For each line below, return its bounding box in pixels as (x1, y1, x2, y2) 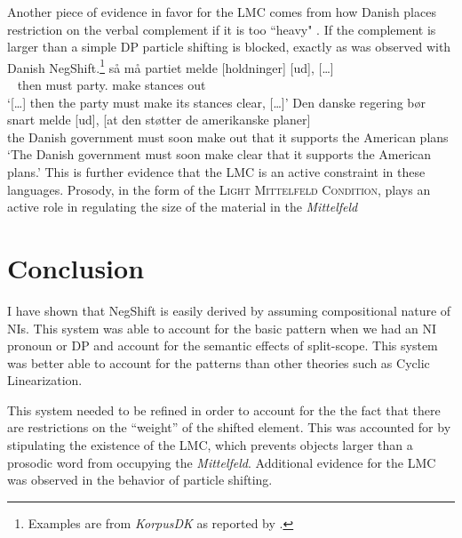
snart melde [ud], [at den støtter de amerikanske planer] (7, 110, 311, 129)
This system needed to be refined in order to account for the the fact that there (7, 400, 441, 419)
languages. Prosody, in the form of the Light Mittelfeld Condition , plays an (7, 180, 431, 198)
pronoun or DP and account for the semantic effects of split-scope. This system (7, 336, 438, 355)
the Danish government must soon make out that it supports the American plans (7, 127, 449, 146)
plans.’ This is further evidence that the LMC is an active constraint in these (7, 163, 426, 181)
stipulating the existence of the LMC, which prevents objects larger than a (7, 436, 413, 454)
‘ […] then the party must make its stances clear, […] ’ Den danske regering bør (7, 92, 426, 111)
